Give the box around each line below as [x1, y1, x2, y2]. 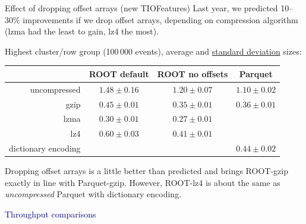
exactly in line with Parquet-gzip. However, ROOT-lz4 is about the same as [5, 176, 280, 188]
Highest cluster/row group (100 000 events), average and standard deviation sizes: [5, 45, 302, 57]
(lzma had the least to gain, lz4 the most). [5, 25, 159, 37]
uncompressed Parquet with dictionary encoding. [5, 188, 182, 200]
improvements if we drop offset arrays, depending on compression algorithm [23, 13, 298, 26]
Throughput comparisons [5, 207, 96, 220]
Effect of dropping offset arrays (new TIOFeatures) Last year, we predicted [5, 2, 278, 14]
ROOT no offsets [157, 67, 228, 80]
